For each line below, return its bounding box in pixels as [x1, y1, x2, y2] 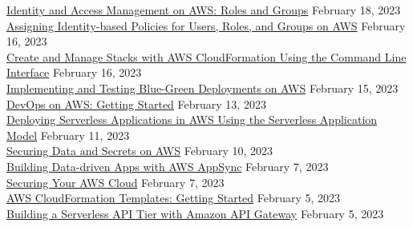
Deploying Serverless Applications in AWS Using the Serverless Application [6, 111, 378, 128]
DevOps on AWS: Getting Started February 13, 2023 [6, 95, 266, 112]
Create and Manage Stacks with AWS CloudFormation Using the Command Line [6, 48, 407, 65]
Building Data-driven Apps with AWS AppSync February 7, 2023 [6, 157, 329, 174]
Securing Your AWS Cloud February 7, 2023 [6, 173, 225, 190]
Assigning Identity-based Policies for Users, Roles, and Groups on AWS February [6, 17, 406, 34]
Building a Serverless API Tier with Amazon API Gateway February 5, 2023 [6, 205, 384, 221]
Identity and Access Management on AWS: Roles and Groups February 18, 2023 [6, 2, 401, 18]
